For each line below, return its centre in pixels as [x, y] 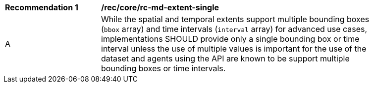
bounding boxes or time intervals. [163, 68]
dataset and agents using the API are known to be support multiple [225, 58]
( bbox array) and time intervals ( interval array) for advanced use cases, [234, 29]
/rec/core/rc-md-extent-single [160, 7]
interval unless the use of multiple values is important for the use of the [234, 49]
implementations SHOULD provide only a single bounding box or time [230, 39]
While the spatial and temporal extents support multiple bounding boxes [235, 19]
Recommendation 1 [42, 7]
